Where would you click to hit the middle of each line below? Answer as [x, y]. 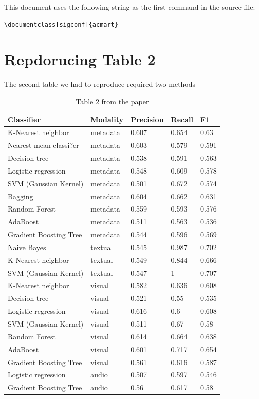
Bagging [21, 196]
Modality [107, 119]
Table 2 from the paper [112, 101]
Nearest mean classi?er [43, 145]
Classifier [24, 119]
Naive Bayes [27, 247]
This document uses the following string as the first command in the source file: [130, 7]
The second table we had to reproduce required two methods [100, 84]
